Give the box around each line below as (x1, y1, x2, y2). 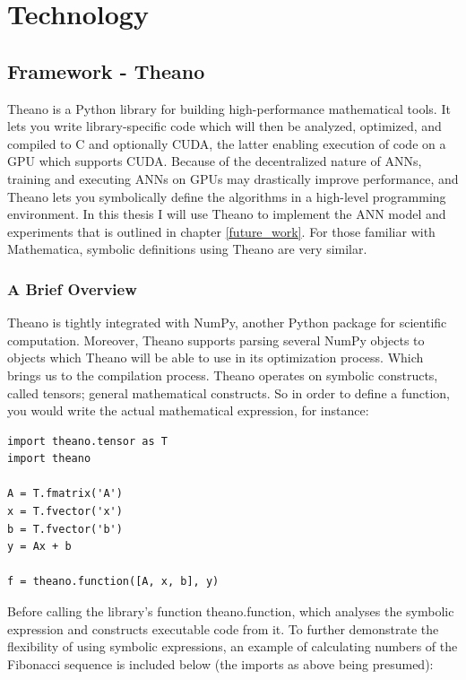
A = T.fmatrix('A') (7, 487, 123, 501)
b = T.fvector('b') (7, 522, 123, 536)
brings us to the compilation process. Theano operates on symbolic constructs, (7, 365, 438, 384)
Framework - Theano (7, 57, 205, 84)
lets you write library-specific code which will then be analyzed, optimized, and (7, 117, 442, 135)
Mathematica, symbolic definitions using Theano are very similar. (7, 240, 367, 258)
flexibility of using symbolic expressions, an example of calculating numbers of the (7, 637, 458, 656)
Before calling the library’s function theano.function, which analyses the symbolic (7, 602, 454, 621)
